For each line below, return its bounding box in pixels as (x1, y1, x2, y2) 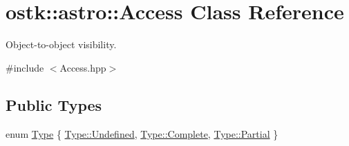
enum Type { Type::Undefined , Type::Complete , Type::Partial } (6, 126, 279, 140)
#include (6, 60, 44, 74)
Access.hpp (59, 60, 106, 74)
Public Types (6, 94, 102, 115)
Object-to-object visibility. (6, 37, 117, 52)
